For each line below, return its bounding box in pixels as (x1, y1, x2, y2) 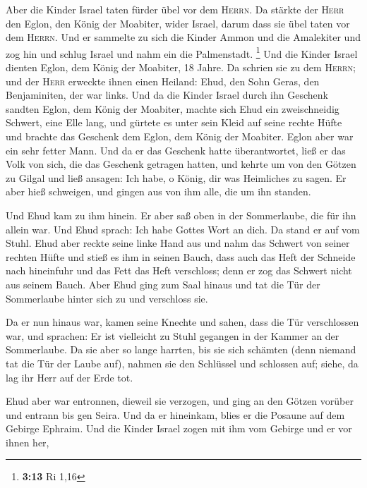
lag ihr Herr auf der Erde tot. (6, 370, 133, 384)
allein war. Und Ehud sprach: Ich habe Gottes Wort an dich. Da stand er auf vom (6, 221, 360, 236)
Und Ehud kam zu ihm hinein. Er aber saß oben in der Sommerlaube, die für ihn (6, 207, 356, 222)
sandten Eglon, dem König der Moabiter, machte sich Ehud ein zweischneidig (6, 101, 339, 116)
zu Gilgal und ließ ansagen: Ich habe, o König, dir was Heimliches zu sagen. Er (6, 170, 347, 185)
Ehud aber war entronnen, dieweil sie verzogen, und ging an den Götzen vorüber (6, 394, 354, 408)
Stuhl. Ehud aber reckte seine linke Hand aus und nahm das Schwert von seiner (6, 236, 350, 250)
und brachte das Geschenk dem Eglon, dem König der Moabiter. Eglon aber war (6, 129, 354, 143)
